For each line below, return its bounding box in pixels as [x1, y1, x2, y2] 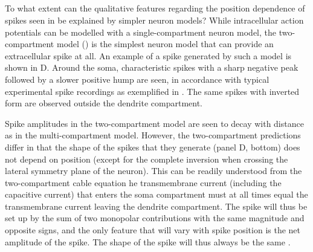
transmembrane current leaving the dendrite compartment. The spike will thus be [5, 199, 308, 212]
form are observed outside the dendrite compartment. [5, 97, 203, 109]
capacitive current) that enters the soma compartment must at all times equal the [5, 188, 308, 201]
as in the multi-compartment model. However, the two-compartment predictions [5, 129, 301, 141]
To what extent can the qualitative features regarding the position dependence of [5, 2, 305, 15]
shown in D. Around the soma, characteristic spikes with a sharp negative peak [5, 61, 298, 74]
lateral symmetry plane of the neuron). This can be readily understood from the [5, 164, 302, 177]
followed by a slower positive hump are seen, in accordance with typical [5, 73, 269, 85]
